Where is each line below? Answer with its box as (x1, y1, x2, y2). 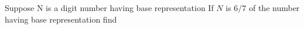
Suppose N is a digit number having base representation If (5, 2, 214, 13)
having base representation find (5, 13, 117, 25)
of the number (248, 2, 300, 13)
